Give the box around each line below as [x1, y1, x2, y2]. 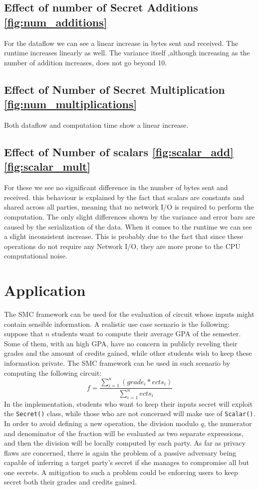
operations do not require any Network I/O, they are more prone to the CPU [4, 241, 241, 251]
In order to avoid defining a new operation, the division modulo [4, 418, 199, 428]
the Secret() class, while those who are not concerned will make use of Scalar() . [4, 408, 256, 419]
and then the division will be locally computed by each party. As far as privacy [4, 438, 246, 448]
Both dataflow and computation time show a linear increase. [4, 119, 189, 130]
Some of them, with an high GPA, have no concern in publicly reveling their [4, 338, 238, 348]
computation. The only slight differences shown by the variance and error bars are [4, 211, 255, 222]
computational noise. [4, 250, 67, 261]
